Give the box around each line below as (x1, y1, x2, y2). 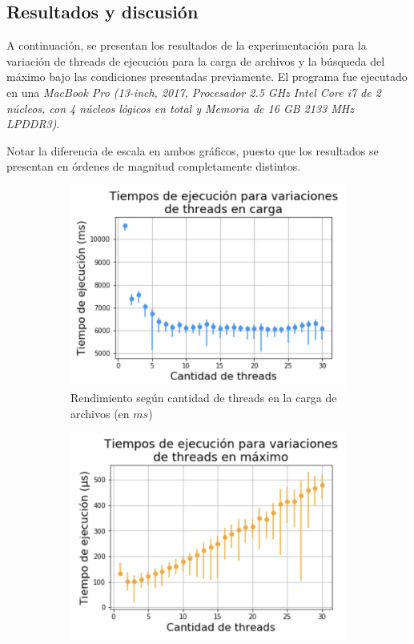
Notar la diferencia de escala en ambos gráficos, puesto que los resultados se (6, 142, 379, 159)
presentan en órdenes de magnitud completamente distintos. (6, 158, 301, 175)
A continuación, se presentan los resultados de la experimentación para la (6, 37, 367, 54)
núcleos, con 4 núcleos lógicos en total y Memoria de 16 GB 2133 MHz (6, 99, 354, 116)
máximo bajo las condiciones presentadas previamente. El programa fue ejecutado (6, 68, 408, 85)
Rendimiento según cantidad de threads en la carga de (70, 389, 337, 406)
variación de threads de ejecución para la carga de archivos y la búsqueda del (6, 52, 385, 69)
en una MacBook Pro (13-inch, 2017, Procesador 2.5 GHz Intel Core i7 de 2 (6, 83, 381, 100)
